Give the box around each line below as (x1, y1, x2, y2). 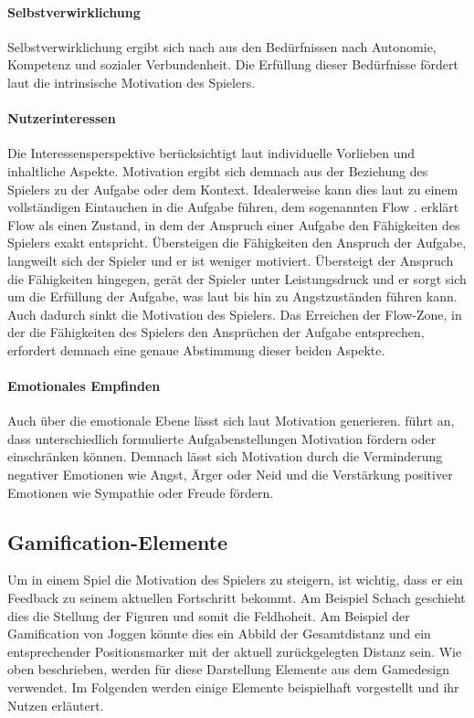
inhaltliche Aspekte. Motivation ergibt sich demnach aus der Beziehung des (7, 161, 428, 180)
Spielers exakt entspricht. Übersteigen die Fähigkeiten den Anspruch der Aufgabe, (7, 233, 467, 252)
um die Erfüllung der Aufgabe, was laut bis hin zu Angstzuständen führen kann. (7, 287, 458, 306)
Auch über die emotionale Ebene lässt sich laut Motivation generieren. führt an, (7, 411, 455, 430)
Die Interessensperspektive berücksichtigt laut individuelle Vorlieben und (7, 143, 416, 163)
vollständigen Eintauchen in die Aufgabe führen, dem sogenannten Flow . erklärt (7, 197, 459, 216)
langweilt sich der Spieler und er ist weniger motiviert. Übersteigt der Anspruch (7, 250, 454, 269)
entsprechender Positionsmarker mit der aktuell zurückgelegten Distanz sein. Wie (7, 641, 462, 660)
